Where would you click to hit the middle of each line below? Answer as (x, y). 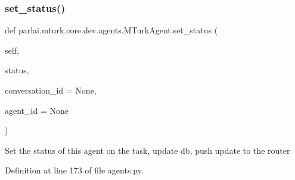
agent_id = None (37, 110)
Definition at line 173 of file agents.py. (74, 170)
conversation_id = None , (51, 90)
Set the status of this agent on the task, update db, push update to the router (147, 150)
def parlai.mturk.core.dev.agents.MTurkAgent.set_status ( (111, 30)
